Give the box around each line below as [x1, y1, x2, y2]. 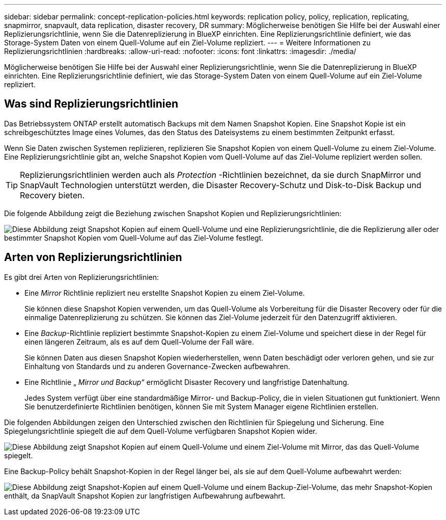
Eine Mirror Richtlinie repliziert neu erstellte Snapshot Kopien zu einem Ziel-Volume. [24, 288, 305, 297]
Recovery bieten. [20, 190, 85, 200]
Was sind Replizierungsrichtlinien [4, 97, 179, 111]
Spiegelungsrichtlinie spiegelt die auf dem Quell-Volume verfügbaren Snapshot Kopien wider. [4, 426, 317, 435]
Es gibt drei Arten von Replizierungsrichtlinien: [4, 272, 159, 281]
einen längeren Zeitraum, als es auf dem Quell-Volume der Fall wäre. [24, 337, 254, 346]
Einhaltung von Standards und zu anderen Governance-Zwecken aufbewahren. [24, 361, 290, 371]
